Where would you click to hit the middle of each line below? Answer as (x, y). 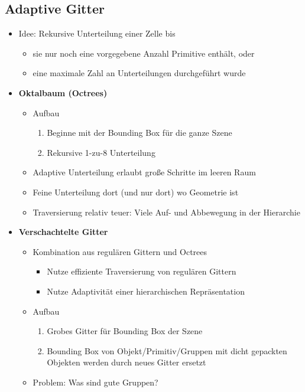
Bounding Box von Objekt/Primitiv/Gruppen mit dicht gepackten (167, 350)
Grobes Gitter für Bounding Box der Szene (125, 331)
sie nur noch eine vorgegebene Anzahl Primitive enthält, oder (144, 53)
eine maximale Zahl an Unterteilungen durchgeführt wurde (139, 73)
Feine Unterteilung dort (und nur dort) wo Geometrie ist (136, 192)
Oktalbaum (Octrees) (63, 92)
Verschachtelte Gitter (63, 232)
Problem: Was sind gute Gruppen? (95, 382)
